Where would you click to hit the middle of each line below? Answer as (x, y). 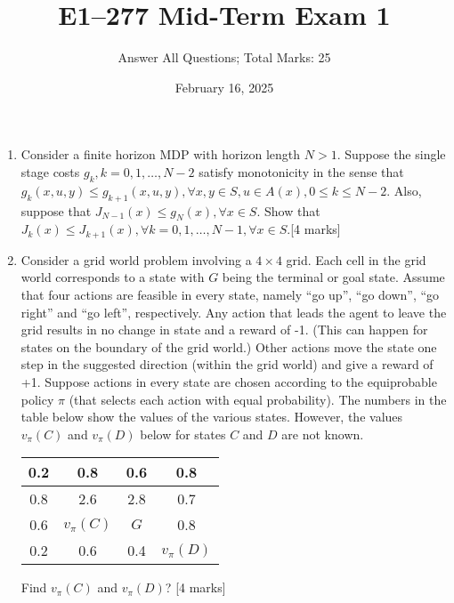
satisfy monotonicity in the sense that (301, 171)
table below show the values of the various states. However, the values (212, 417)
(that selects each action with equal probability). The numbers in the (258, 399)
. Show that (288, 210)
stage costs (50, 171)
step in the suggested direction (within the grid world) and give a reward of (227, 364)
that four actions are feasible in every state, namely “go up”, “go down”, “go (230, 294)
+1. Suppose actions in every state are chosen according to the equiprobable (229, 381)
